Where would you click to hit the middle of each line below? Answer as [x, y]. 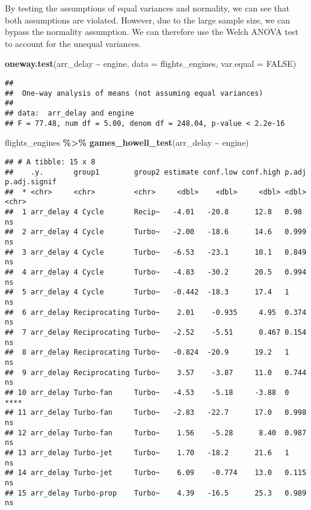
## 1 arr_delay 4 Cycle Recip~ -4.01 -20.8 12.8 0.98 [153, 212]
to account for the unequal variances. [73, 43]
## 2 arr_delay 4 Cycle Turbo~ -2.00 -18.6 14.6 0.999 [156, 232]
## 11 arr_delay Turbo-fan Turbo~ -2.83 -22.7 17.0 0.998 [156, 413]
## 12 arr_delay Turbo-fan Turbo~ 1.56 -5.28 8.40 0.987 [156, 433]
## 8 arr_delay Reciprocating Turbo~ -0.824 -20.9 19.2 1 [147, 353]
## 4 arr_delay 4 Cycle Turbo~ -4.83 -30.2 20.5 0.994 [156, 272]
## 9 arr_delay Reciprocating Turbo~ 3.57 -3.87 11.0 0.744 [156, 372]
